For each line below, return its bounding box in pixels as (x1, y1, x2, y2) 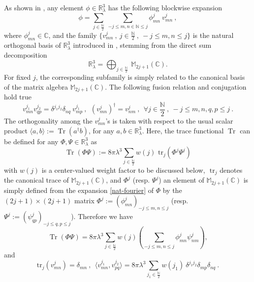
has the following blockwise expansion (108, 2, 222, 12)
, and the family (48, 30, 97, 40)
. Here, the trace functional (142, 125, 224, 135)
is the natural (192, 30, 234, 40)
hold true (4, 92, 32, 102)
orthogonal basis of (4, 40, 61, 50)
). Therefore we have (71, 211, 133, 221)
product (4, 125, 28, 135)
